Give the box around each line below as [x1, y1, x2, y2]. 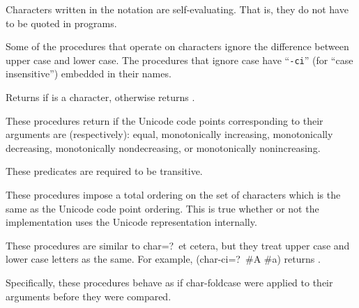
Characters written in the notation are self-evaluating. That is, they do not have [6, 2, 349, 16]
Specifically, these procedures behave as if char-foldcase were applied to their [6, 275, 333, 289]
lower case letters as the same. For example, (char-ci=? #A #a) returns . [6, 252, 321, 266]
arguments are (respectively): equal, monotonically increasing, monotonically [6, 127, 333, 141]
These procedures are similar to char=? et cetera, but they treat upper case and [6, 238, 350, 252]
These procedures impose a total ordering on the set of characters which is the [6, 187, 341, 201]
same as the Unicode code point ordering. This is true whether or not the [6, 201, 319, 215]
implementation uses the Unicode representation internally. [6, 215, 257, 229]
